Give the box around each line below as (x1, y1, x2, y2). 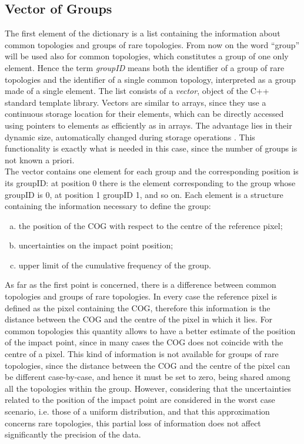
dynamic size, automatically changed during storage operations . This (5, 130, 255, 143)
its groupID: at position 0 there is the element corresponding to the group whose (5, 176, 296, 189)
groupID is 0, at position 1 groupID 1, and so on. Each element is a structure (5, 188, 283, 200)
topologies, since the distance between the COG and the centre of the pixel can (5, 359, 290, 371)
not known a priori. (5, 153, 75, 166)
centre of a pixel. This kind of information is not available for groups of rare (5, 348, 279, 360)
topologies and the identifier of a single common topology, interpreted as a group (5, 73, 296, 85)
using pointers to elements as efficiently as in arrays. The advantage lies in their (5, 119, 292, 131)
